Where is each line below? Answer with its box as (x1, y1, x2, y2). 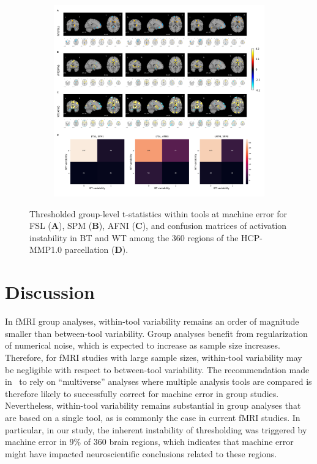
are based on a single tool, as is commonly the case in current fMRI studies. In (5, 411, 300, 423)
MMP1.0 (29, 243, 62, 256)
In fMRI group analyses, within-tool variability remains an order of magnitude (5, 315, 299, 328)
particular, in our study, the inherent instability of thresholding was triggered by (5, 423, 307, 436)
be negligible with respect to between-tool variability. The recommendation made (5, 363, 310, 376)
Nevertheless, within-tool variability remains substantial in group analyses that (5, 399, 301, 412)
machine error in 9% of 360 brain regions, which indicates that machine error (5, 435, 294, 448)
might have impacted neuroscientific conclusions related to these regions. (5, 447, 277, 460)
